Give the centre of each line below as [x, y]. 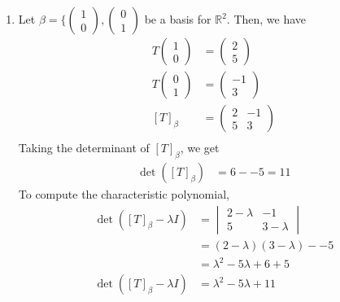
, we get [200, 148]
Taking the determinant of [84, 148]
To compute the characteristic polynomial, [124, 193]
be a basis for [178, 19]
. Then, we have [266, 19]
